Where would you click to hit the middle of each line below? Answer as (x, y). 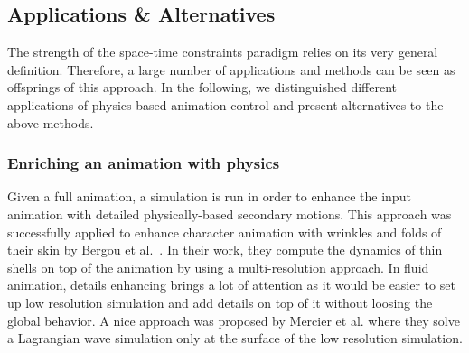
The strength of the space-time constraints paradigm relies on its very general (223, 52)
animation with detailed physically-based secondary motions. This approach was (230, 214)
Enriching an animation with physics (144, 163)
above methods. (51, 122)
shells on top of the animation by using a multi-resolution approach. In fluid (218, 267)
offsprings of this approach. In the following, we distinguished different (202, 87)
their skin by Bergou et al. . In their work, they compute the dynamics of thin (225, 250)
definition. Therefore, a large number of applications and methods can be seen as (231, 69)
